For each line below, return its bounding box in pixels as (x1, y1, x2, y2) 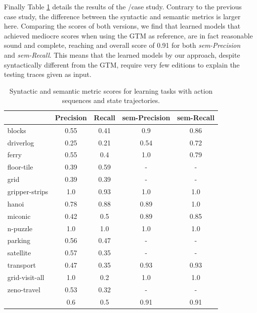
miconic (7, 210, 31, 221)
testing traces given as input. (4, 69, 91, 79)
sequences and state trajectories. (62, 95, 160, 105)
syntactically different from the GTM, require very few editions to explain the (4, 59, 240, 70)
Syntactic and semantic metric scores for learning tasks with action (9, 85, 213, 96)
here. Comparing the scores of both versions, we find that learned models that (4, 21, 241, 31)
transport (7, 260, 36, 270)
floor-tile (7, 162, 33, 172)
